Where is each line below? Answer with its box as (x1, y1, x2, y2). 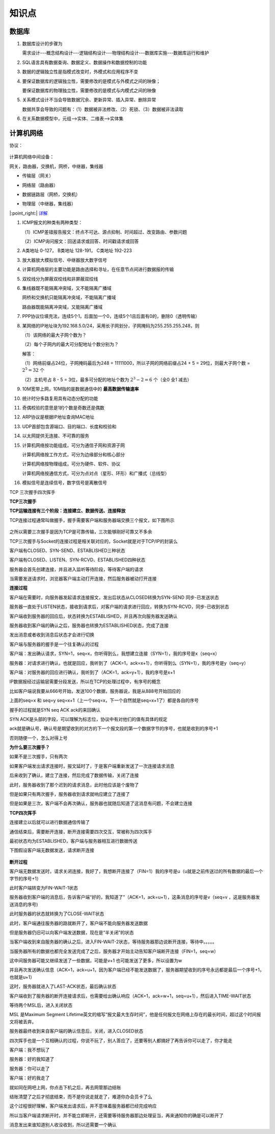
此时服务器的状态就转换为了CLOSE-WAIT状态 (9, 911, 104, 917)
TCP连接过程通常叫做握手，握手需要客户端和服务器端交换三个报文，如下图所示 (9, 517, 175, 523)
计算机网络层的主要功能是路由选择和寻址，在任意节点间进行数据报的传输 (22, 266, 174, 272)
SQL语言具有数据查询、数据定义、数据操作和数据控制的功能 (22, 59, 147, 65)
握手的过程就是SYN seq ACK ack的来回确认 (9, 707, 101, 713)
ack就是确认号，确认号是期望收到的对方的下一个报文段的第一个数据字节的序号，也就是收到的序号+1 (9, 725, 218, 732)
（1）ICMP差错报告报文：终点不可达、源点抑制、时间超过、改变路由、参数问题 (22, 229, 187, 235)
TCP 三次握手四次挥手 (9, 489, 56, 495)
